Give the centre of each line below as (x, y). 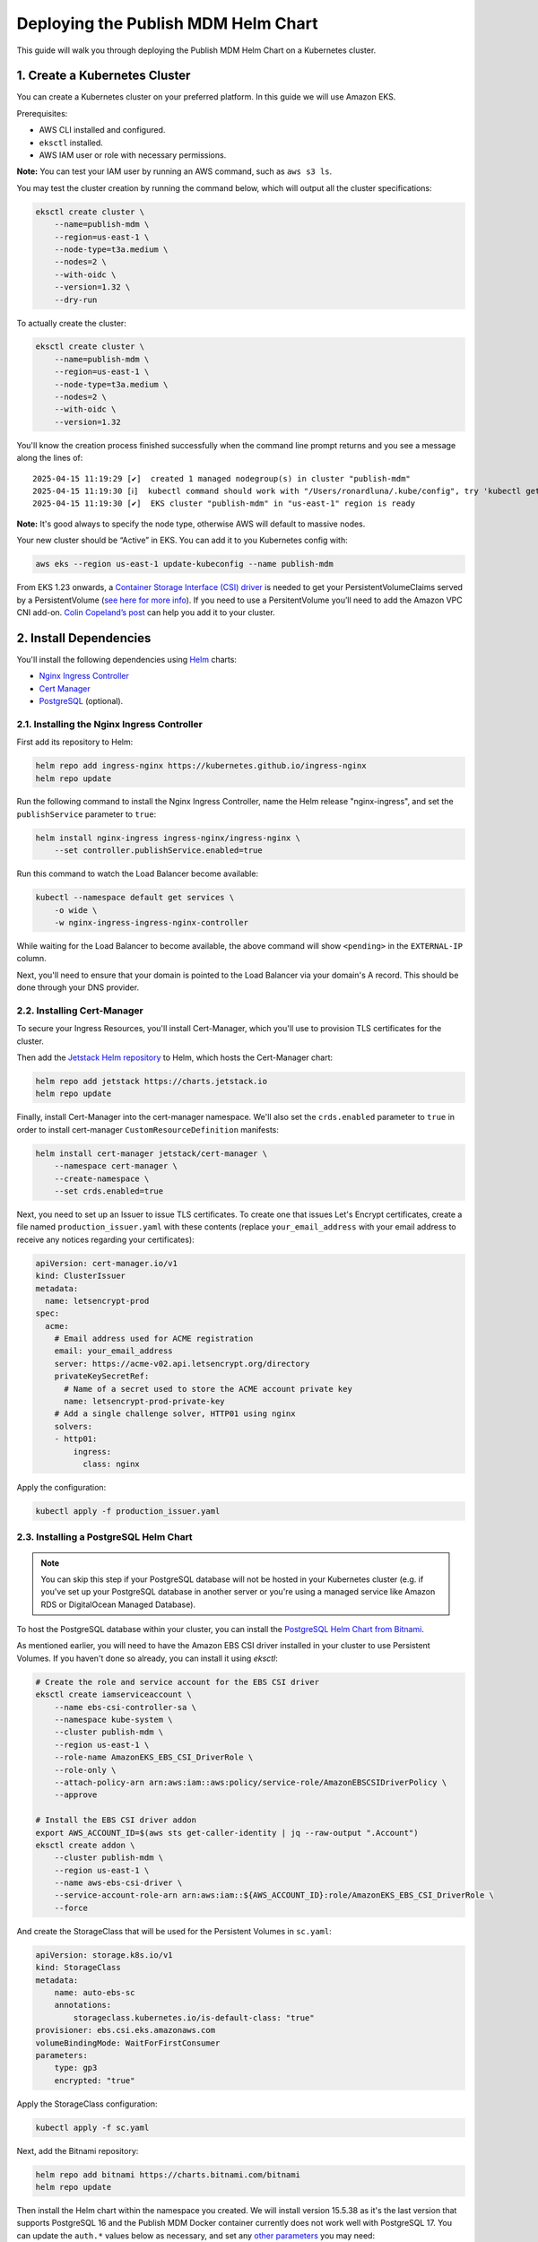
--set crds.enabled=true (109, 1191)
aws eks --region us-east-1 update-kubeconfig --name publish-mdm (184, 564)
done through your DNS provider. (78, 987)
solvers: (74, 1426)
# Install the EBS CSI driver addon (116, 1820)
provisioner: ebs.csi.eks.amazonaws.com (125, 2030)
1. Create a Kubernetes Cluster (104, 76)
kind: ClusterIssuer (80, 1276)
